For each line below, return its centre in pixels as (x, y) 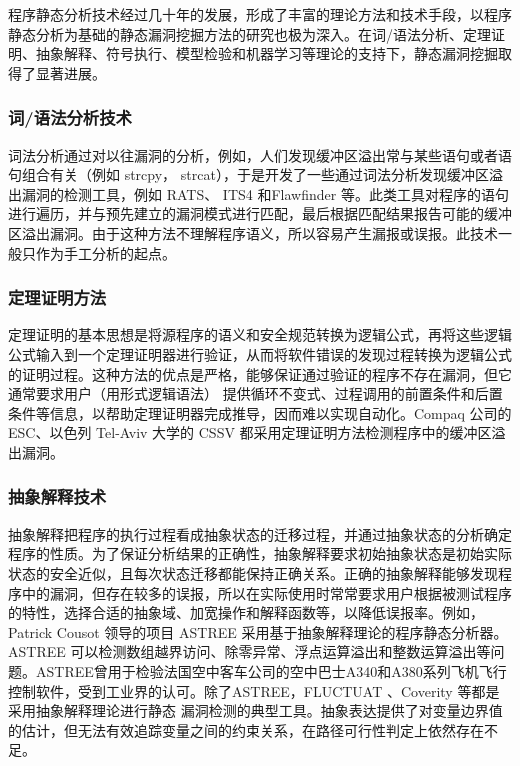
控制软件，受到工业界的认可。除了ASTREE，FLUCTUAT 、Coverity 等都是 (254, 690)
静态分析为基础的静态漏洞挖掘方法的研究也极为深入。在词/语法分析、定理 (249, 33)
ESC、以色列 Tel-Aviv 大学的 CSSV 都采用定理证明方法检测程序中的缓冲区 (250, 432)
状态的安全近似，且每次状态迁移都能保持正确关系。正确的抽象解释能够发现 (253, 572)
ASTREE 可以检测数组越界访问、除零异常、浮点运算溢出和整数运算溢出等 (249, 651)
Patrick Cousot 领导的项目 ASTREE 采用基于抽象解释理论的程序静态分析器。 (258, 631)
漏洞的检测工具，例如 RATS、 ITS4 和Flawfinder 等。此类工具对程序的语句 (265, 193)
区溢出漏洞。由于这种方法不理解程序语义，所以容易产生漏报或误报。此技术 (253, 232)
